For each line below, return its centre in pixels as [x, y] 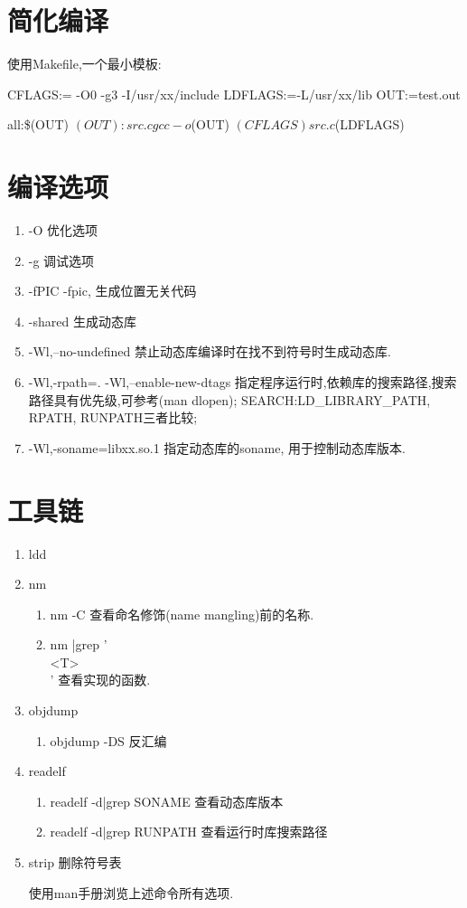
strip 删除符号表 [75, 862]
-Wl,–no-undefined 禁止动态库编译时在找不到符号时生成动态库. [210, 351]
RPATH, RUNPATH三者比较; [113, 417]
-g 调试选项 [61, 260]
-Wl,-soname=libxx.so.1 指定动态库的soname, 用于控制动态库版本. [217, 447]
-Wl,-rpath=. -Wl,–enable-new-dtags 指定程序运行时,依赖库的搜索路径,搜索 [243, 382]
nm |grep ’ [79, 644]
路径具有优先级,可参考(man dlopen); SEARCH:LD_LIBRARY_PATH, [229, 399]
